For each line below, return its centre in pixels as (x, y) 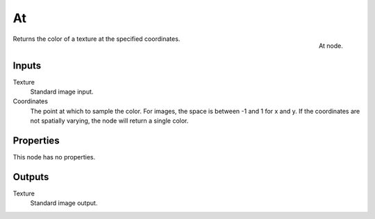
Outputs (31, 177)
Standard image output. (64, 203)
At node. (331, 46)
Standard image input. (62, 92)
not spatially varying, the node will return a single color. (109, 121)
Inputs (27, 65)
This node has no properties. (54, 157)
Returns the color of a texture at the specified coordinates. (97, 39)
